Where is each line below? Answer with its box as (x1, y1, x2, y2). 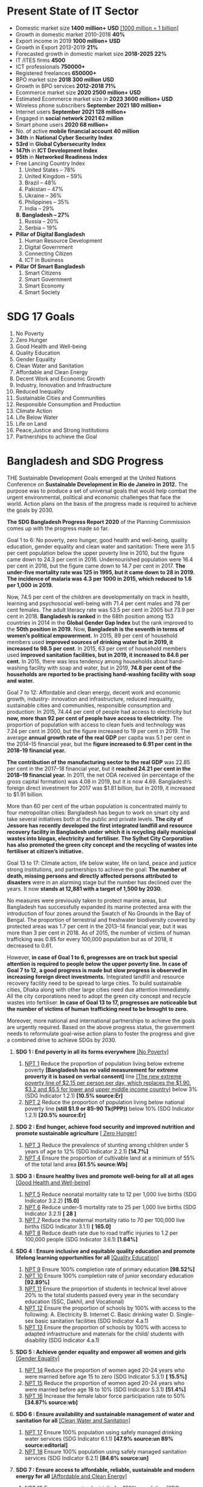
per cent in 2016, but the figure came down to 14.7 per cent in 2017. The (7, 562, 186, 569)
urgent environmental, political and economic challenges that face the (7, 493, 181, 501)
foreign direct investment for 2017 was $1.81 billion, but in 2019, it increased (7, 784, 195, 791)
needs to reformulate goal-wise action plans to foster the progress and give (7, 1030, 195, 1037)
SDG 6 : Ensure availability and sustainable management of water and (15, 1410, 195, 1417)
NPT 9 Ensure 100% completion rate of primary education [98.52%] (24, 1266, 195, 1273)
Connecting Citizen (24, 250, 73, 257)
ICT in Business (24, 256, 64, 263)
